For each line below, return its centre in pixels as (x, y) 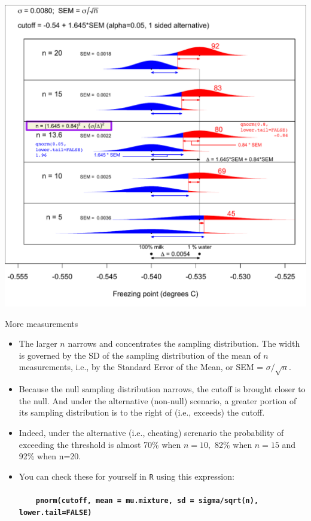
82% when (233, 444)
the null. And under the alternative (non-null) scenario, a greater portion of (158, 400)
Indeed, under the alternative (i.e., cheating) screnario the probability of (151, 432)
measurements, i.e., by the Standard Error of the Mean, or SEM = (141, 367)
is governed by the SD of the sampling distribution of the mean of (140, 355)
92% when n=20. (50, 456)
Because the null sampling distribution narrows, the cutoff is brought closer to (162, 389)
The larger (38, 343)
